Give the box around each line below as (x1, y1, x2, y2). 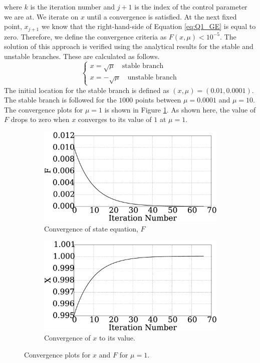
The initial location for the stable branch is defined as (4, 84, 169, 95)
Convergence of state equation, (44, 223, 138, 233)
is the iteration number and (30, 1, 115, 11)
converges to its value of (78, 114, 152, 124)
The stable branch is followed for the (4, 94, 117, 105)
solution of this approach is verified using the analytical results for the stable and (4, 41, 253, 51)
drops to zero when (11, 114, 70, 124)
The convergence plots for (4, 104, 83, 114)
